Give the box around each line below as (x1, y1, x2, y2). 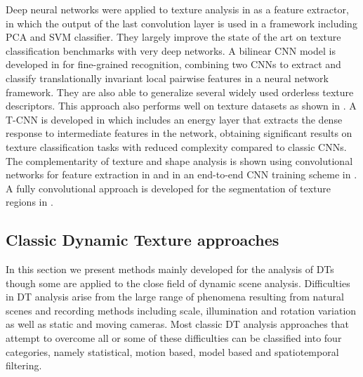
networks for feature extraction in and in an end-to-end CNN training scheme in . (6, 167, 357, 182)
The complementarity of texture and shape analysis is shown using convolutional (6, 153, 353, 168)
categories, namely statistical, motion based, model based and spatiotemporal (6, 344, 339, 359)
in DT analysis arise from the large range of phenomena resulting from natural (6, 289, 344, 304)
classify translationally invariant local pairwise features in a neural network (6, 70, 329, 85)
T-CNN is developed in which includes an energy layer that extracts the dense (6, 112, 343, 126)
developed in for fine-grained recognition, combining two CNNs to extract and (6, 57, 341, 72)
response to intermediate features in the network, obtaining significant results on (6, 126, 352, 140)
